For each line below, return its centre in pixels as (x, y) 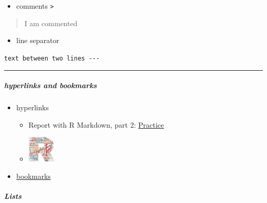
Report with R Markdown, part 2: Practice (96, 124)
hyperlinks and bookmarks (51, 85)
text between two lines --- (52, 58)
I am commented (51, 23)
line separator (38, 40)
